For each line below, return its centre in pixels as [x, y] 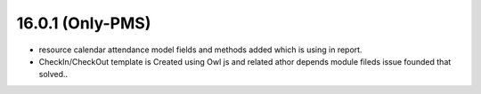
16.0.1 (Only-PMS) [84, 23]
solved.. [53, 74]
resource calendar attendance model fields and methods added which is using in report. [200, 50]
